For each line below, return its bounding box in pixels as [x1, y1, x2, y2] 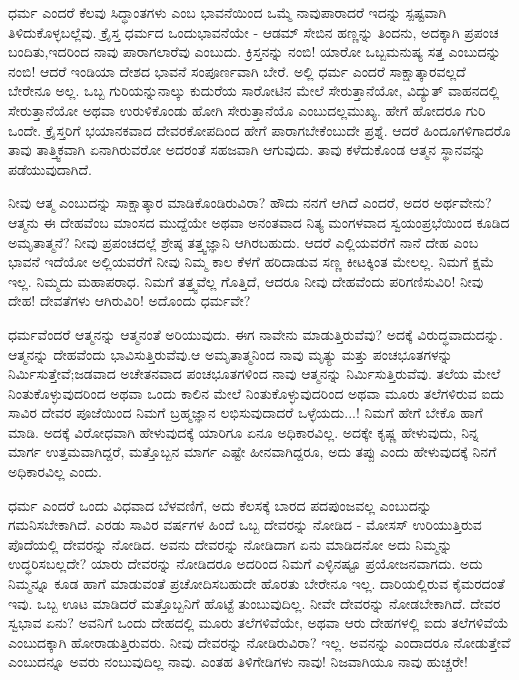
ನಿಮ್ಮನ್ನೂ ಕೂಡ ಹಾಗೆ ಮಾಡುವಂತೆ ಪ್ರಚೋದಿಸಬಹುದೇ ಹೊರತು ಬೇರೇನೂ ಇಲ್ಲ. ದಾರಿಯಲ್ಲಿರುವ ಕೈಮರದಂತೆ [8, 573, 505, 594]
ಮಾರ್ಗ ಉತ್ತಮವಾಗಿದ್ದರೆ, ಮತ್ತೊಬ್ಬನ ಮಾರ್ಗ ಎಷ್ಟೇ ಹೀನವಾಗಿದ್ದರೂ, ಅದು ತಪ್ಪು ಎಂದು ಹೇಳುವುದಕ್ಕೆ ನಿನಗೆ [8, 441, 497, 462]
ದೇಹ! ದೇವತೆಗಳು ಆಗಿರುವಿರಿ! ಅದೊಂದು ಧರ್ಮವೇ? [8, 290, 251, 311]
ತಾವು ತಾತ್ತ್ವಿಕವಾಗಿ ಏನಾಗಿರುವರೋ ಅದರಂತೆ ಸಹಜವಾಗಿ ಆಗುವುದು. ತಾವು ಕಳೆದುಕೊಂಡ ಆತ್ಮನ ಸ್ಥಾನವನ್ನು [8, 139, 486, 160]
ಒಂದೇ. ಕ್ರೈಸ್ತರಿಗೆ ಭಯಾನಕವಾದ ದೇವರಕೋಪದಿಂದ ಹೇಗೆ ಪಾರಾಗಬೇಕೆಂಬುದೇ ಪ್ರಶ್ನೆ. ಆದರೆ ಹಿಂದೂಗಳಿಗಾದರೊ [8, 119, 511, 140]
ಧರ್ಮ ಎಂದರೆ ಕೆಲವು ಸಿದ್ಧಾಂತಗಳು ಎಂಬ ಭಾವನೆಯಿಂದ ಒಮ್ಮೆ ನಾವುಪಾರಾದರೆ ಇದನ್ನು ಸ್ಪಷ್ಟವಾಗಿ [8, 2, 447, 22]
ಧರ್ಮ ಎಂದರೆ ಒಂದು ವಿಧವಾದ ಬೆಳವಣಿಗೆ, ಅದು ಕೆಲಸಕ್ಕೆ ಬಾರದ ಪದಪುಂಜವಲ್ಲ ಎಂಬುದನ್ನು [8, 494, 432, 515]
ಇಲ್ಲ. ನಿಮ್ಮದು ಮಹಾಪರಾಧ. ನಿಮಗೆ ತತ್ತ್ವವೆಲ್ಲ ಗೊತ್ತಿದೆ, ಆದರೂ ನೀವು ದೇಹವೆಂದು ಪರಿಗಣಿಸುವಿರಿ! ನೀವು [8, 270, 484, 291]
